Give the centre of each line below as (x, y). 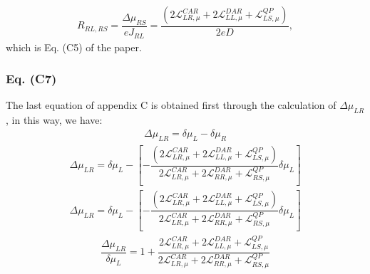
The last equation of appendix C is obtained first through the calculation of (171, 105)
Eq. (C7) (31, 79)
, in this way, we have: (54, 120)
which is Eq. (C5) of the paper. (74, 47)
